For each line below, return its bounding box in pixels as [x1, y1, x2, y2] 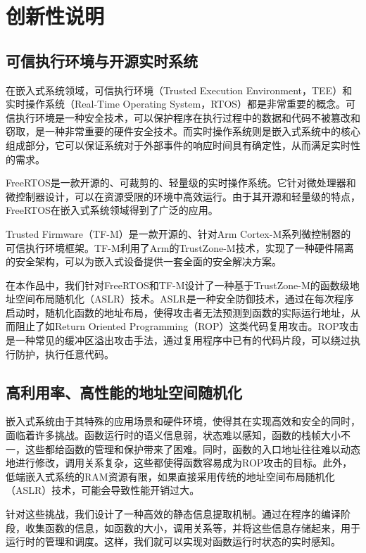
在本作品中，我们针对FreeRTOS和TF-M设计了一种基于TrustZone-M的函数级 [6, 277, 350, 292]
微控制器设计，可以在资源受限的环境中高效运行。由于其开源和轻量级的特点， [6, 189, 360, 203]
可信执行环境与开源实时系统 [6, 49, 198, 71]
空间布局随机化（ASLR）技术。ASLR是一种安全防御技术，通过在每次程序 [15, 291, 354, 306]
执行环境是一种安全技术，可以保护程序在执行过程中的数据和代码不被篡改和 [15, 110, 360, 125]
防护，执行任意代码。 [15, 346, 114, 361]
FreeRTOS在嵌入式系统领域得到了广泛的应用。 [6, 203, 218, 217]
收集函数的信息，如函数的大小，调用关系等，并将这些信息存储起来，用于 [25, 520, 360, 535]
